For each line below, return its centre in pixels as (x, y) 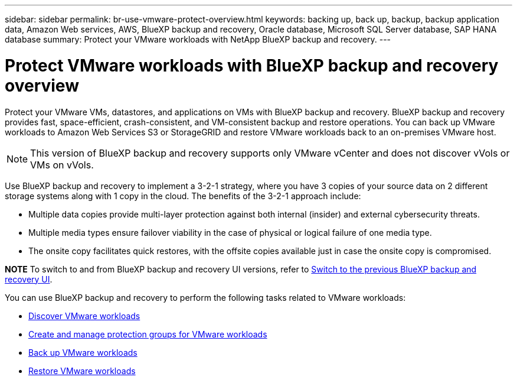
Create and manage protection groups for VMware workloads (148, 334)
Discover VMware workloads (84, 316)
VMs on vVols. (62, 165)
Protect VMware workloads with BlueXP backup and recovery (252, 65)
